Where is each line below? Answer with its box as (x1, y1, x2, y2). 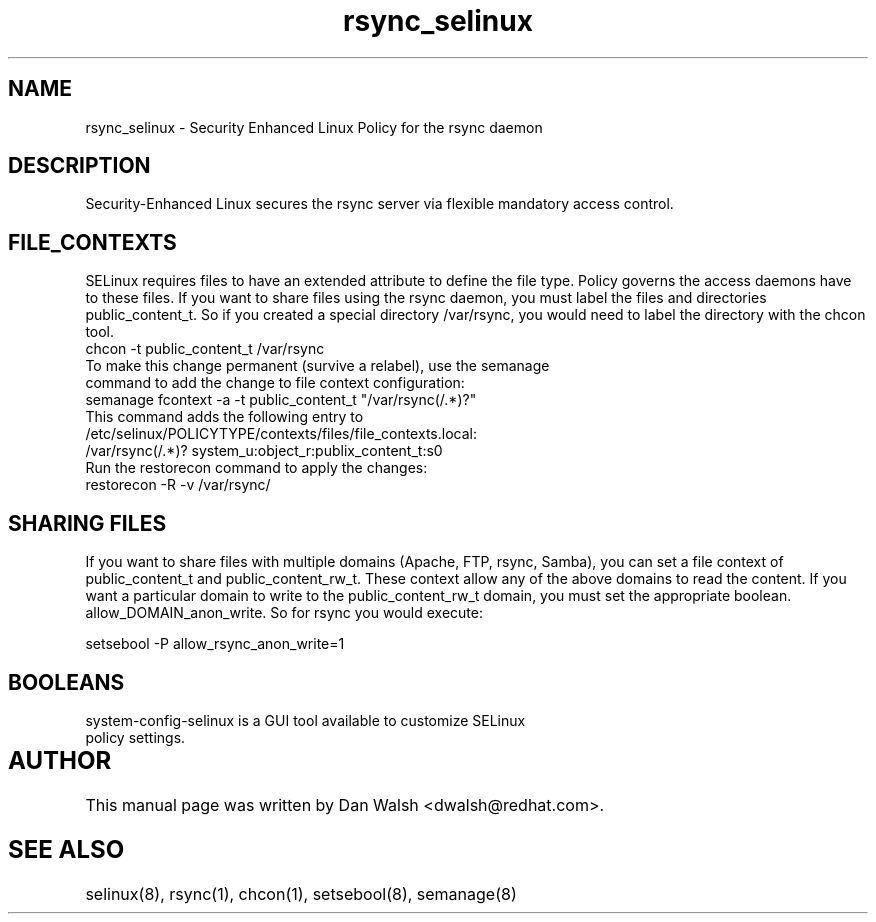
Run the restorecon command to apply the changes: (85, 459, 428, 477)
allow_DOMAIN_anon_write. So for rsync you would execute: (85, 604, 483, 622)
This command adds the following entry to (85, 408, 364, 426)
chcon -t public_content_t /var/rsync (85, 340, 325, 358)
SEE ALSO (8, 834, 125, 864)
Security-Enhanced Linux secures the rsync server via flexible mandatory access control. (85, 195, 674, 213)
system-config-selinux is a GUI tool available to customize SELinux (85, 711, 526, 729)
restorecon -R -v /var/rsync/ (85, 476, 271, 494)
